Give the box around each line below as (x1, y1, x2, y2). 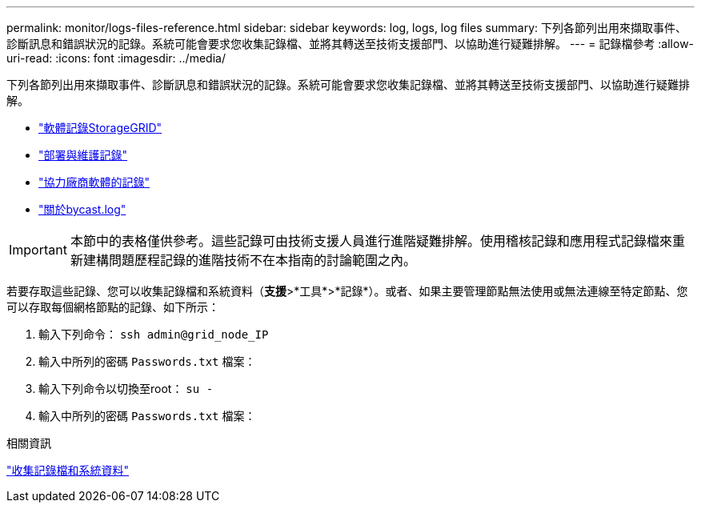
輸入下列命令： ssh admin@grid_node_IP (38, 327, 269, 341)
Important (9, 242, 67, 258)
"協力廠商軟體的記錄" (38, 175, 150, 189)
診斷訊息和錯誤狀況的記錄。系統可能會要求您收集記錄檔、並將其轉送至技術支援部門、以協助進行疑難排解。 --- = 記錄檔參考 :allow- (6, 37, 695, 50)
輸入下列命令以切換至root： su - (38, 382, 214, 395)
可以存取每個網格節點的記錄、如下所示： (6, 300, 219, 314)
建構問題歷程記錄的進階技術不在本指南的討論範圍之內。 (82, 252, 416, 268)
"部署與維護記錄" (38, 148, 128, 162)
